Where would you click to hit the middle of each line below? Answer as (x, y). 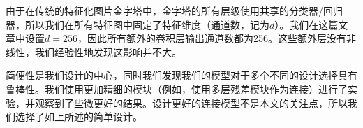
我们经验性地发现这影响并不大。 (108, 51)
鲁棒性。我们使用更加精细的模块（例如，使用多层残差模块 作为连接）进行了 (177, 88)
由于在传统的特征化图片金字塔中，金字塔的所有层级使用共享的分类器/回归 (174, 10)
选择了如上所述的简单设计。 (79, 116)
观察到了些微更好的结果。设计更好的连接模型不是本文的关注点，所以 (191, 102)
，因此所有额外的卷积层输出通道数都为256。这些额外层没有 (212, 38)
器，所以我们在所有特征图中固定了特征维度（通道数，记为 (138, 24)
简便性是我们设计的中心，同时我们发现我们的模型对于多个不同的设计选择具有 (181, 75)
